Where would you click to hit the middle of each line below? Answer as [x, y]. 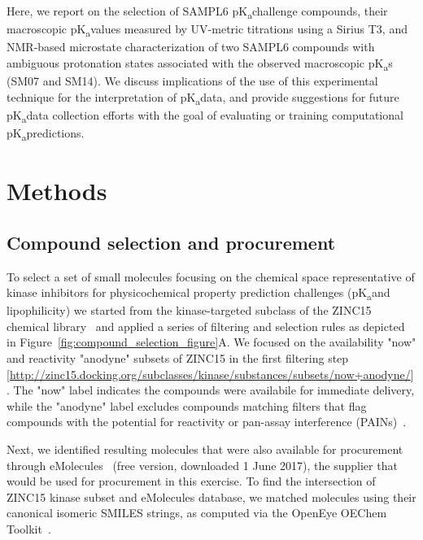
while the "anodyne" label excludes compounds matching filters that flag [187, 405]
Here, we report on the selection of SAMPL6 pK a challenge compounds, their [197, 12]
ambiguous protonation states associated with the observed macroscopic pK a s [200, 63]
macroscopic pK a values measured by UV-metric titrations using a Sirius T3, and [207, 30]
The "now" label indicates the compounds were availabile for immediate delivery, [214, 390]
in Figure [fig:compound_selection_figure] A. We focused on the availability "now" [211, 342]
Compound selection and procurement [171, 242]
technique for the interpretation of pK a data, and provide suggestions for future [203, 98]
